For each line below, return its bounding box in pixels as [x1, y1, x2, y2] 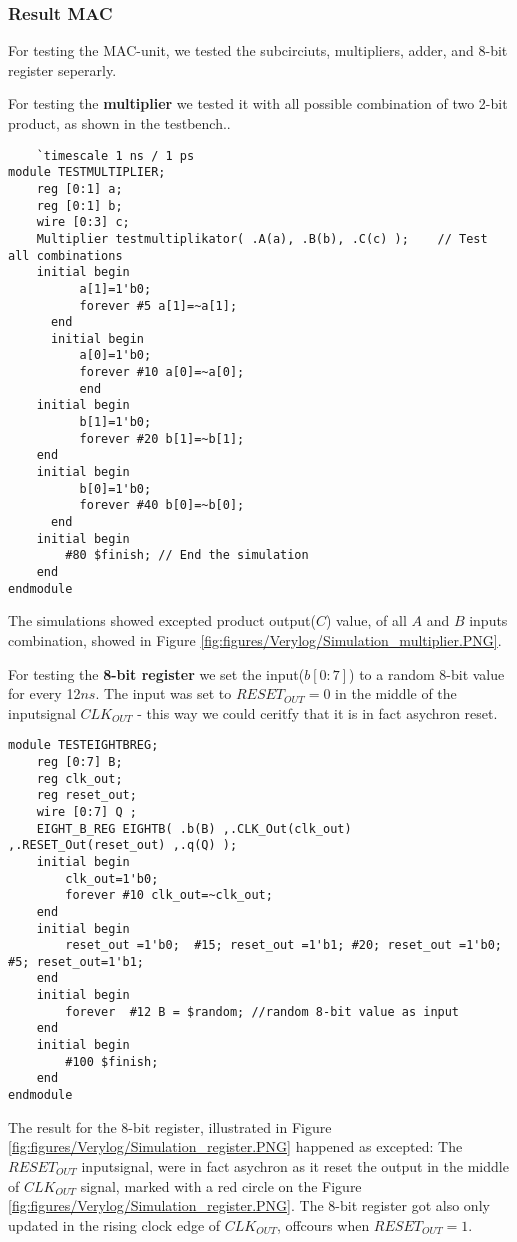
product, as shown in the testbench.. [8, 113, 231, 133]
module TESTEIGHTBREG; [8, 738, 159, 753]
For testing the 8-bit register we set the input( [8, 663, 305, 684]
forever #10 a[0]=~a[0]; [79, 365, 245, 380]
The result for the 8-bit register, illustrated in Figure [8, 1116, 332, 1137]
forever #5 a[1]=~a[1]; [79, 298, 238, 313]
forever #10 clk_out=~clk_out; [65, 888, 273, 903]
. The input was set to [95, 683, 232, 704]
